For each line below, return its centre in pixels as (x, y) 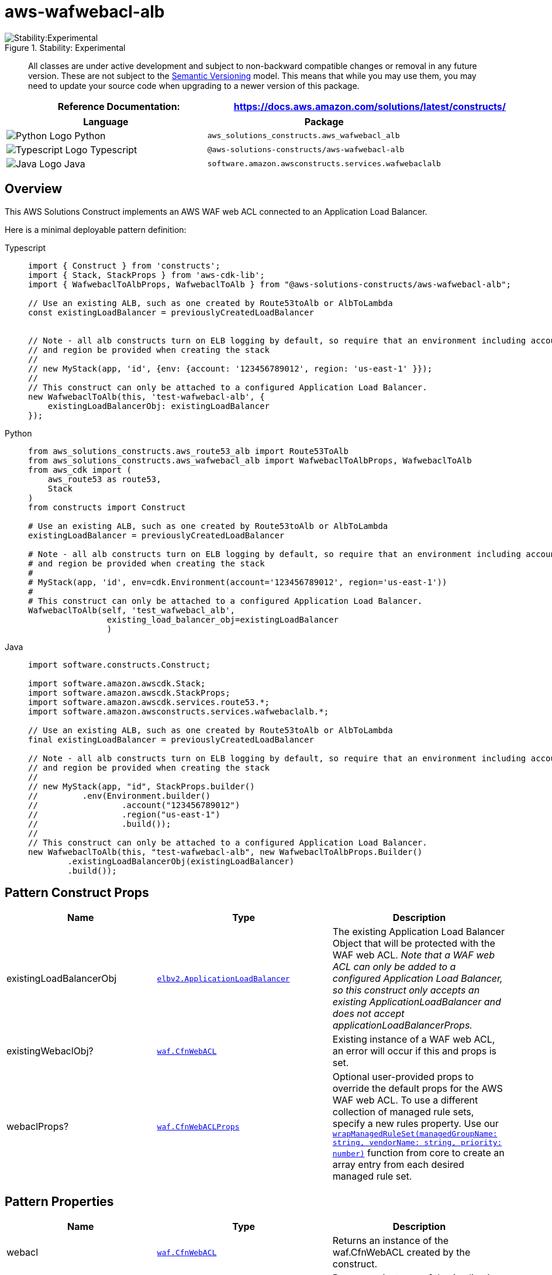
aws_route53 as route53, (104, 479)
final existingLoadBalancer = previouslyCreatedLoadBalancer (171, 739)
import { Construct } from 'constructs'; (124, 265)
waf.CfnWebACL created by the (401, 1252)
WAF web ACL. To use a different (405, 1100)
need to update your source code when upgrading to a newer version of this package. (194, 85)
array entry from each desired (398, 1165)
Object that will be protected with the (414, 944)
